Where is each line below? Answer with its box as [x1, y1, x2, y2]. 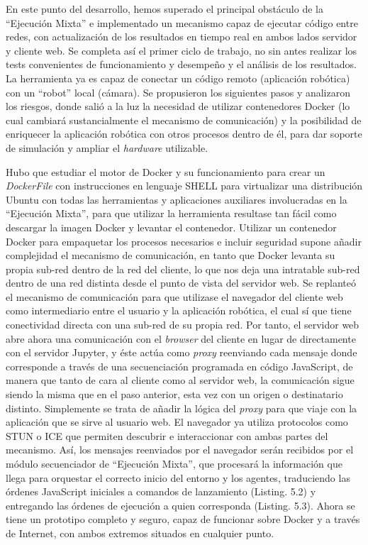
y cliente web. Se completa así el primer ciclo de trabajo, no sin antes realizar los [6, 43, 357, 57]
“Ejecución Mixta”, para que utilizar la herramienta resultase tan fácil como [6, 206, 337, 221]
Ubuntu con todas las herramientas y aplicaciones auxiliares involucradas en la [6, 192, 347, 207]
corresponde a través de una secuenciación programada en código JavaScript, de [6, 358, 353, 373]
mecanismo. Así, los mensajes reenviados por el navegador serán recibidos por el [6, 442, 354, 457]
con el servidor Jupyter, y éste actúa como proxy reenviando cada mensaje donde [6, 345, 357, 360]
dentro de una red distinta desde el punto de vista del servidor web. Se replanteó [6, 275, 357, 290]
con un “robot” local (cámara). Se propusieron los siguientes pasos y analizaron [6, 84, 350, 99]
